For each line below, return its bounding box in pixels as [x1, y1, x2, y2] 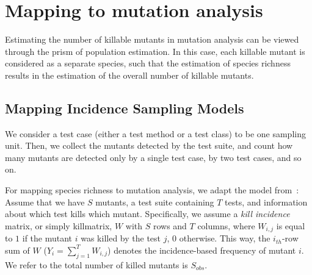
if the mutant [22, 232, 73, 245]
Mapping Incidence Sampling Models [5, 98, 244, 117]
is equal [276, 219, 305, 232]
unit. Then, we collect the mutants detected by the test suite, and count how [5, 139, 293, 152]
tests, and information [225, 195, 308, 208]
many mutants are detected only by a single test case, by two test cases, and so [5, 151, 302, 163]
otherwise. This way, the [179, 232, 270, 245]
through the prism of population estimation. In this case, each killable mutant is [5, 45, 305, 57]
